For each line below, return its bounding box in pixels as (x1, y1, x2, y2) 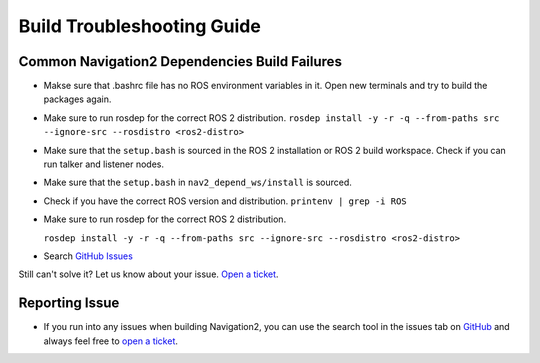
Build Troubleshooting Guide (18, 15, 262, 37)
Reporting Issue (18, 295, 120, 312)
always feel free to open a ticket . (43, 335, 179, 347)
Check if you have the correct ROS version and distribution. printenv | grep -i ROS (43, 195, 407, 207)
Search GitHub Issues (43, 250, 134, 262)
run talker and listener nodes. (43, 158, 165, 170)
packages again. (43, 93, 112, 105)
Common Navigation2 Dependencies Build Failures (18, 53, 342, 70)
